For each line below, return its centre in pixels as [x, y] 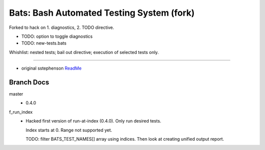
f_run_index [21, 112]
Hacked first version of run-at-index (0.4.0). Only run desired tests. [93, 121]
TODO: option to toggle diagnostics [57, 36]
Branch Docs [29, 82]
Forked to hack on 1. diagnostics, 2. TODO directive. [62, 27]
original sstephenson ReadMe [52, 68]
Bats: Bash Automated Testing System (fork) [102, 13]
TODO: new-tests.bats [44, 43]
